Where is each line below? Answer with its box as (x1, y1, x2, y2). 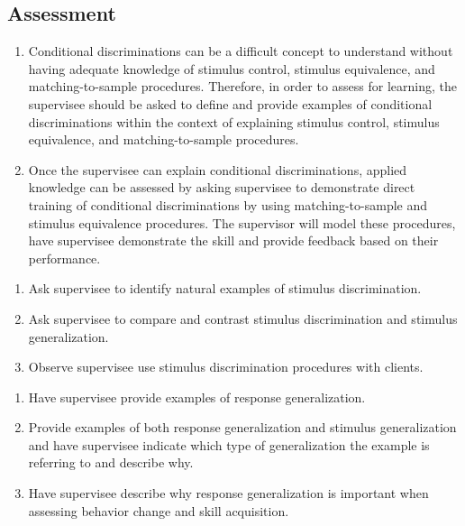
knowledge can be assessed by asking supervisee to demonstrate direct (28, 178, 415, 197)
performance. (28, 248, 101, 267)
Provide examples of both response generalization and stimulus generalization (28, 418, 457, 437)
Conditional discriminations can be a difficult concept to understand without (28, 42, 453, 60)
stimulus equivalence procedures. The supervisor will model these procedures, (28, 213, 456, 232)
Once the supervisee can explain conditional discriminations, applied (28, 160, 407, 179)
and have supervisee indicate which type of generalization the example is (28, 435, 430, 454)
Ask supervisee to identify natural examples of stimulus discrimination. (28, 279, 422, 298)
